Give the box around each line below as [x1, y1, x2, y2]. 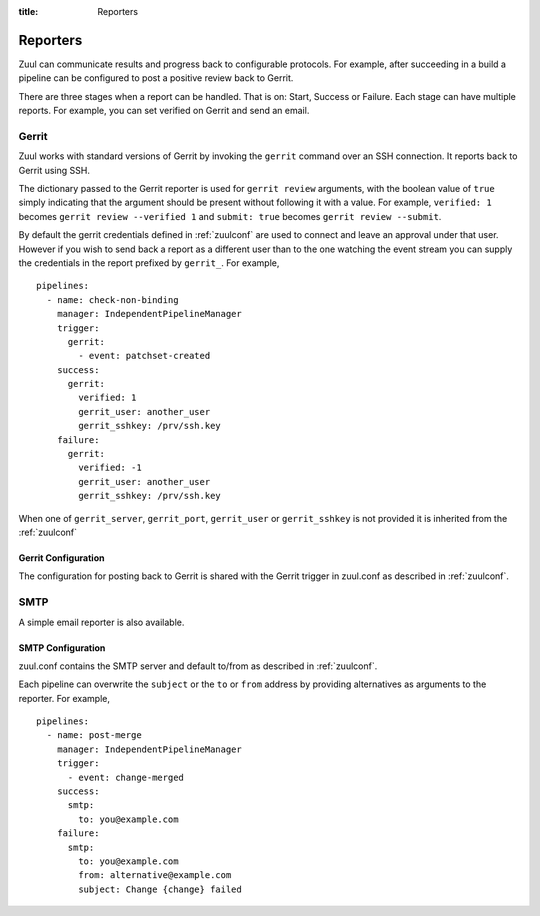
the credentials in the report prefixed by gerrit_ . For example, [18, 256, 280, 269]
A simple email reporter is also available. [18, 616, 185, 628]
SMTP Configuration [18, 641, 106, 654]
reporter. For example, [18, 692, 110, 704]
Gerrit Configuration [18, 551, 105, 564]
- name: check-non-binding [46, 294, 179, 305]
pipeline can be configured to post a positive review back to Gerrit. [18, 72, 294, 84]
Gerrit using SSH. [18, 164, 90, 176]
